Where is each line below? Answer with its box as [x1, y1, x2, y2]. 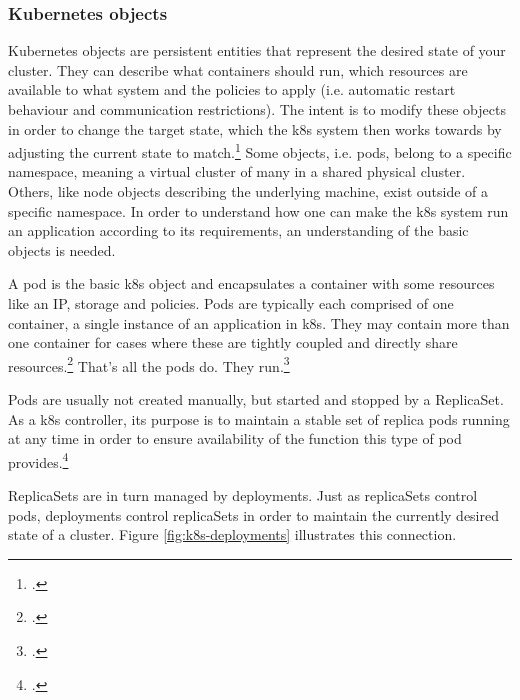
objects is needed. [8, 239, 116, 260]
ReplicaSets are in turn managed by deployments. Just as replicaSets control [8, 485, 478, 506]
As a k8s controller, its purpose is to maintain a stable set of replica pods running [8, 408, 510, 429]
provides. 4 [8, 448, 69, 472]
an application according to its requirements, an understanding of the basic [8, 220, 469, 241]
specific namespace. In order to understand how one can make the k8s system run [8, 200, 509, 221]
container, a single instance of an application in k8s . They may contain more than [8, 312, 510, 333]
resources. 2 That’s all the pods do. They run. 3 [8, 352, 290, 376]
